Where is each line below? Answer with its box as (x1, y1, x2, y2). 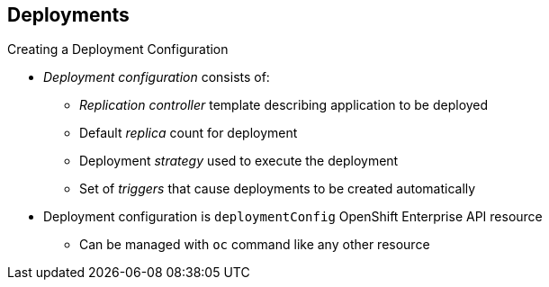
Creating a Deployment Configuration (7, 41, 229, 58)
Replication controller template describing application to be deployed (79, 97, 489, 113)
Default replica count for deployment (79, 125, 298, 141)
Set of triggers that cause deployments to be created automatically (79, 181, 476, 197)
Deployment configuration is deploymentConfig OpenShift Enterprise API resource (43, 209, 543, 225)
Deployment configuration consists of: (43, 69, 270, 85)
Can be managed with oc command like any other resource (79, 237, 430, 253)
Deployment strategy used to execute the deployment (79, 153, 399, 169)
